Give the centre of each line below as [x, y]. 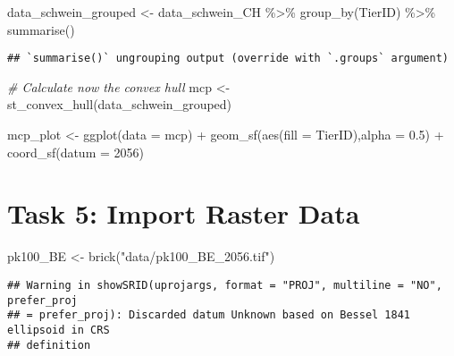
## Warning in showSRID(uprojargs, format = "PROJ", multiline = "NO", [225, 285]
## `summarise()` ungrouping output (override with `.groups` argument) [228, 59]
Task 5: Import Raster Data [184, 213]
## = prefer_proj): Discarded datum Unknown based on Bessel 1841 [209, 315]
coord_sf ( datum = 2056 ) [76, 152]
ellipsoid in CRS [59, 330]
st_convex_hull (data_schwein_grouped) [120, 104]
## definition [49, 345]
